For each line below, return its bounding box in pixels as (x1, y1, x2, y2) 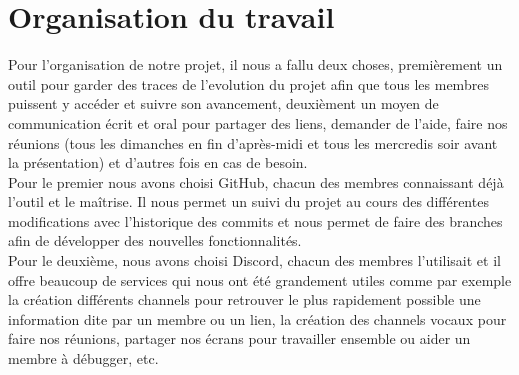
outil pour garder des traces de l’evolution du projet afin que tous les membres (8, 73, 489, 94)
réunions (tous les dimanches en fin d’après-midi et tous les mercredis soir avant (8, 132, 498, 153)
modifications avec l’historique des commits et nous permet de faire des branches (8, 210, 503, 231)
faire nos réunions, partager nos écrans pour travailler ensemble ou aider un (8, 328, 471, 349)
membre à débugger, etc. (8, 348, 159, 369)
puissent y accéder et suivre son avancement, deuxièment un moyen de (8, 93, 439, 114)
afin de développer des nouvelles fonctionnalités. (8, 230, 302, 251)
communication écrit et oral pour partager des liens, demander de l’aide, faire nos (8, 112, 508, 133)
